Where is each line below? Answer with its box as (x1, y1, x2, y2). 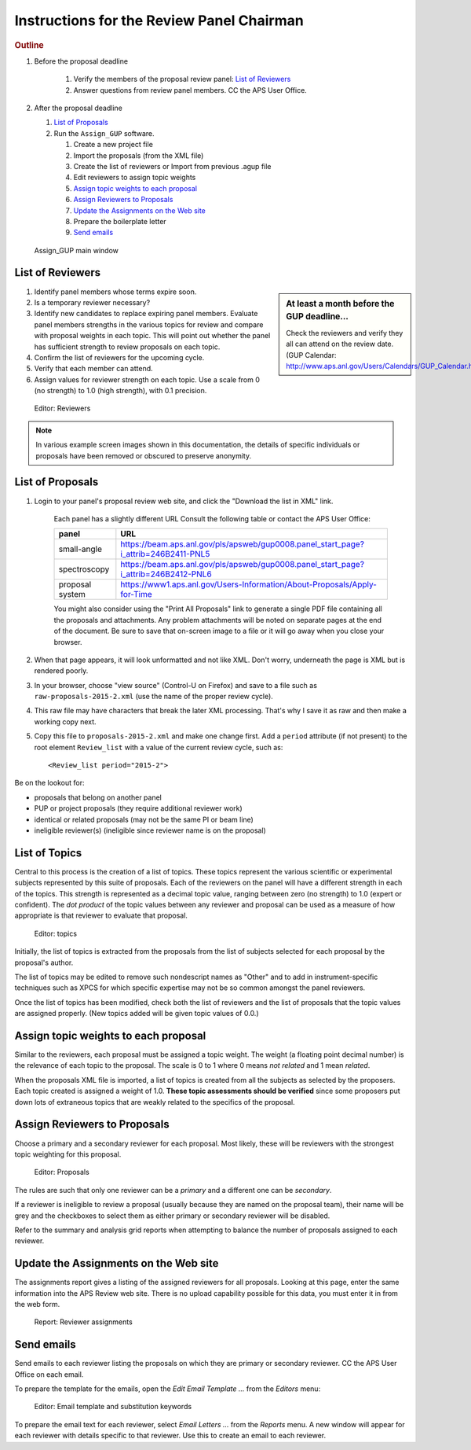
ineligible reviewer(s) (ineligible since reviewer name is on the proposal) (34, 826, 266, 835)
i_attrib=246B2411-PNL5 (120, 549, 210, 560)
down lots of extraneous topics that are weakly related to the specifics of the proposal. (14, 1097, 295, 1106)
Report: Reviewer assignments (34, 1317, 133, 1327)
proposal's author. (14, 958, 74, 967)
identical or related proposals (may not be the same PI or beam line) (34, 815, 254, 824)
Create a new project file (73, 140, 153, 149)
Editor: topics (34, 929, 78, 938)
